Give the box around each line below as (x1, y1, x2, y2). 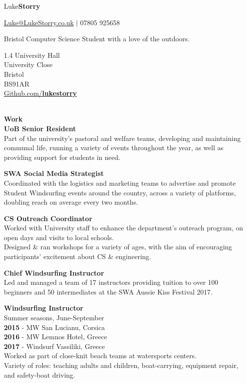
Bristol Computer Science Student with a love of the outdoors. (4, 34, 190, 44)
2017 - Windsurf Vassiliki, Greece (4, 341, 105, 351)
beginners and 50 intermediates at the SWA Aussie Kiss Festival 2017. (4, 286, 213, 296)
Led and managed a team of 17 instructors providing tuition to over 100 (4, 277, 218, 287)
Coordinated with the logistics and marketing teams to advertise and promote (4, 177, 236, 188)
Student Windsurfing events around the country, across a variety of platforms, (4, 187, 236, 197)
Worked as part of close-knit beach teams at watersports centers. (4, 350, 197, 361)
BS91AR (4, 78, 30, 88)
